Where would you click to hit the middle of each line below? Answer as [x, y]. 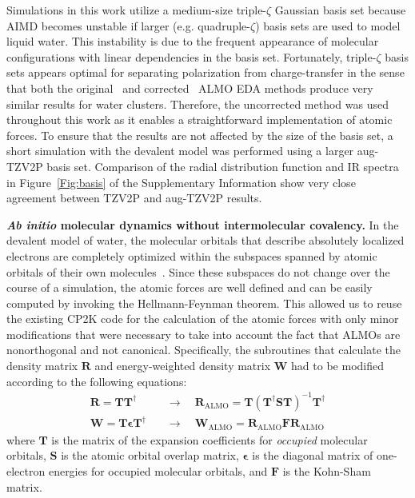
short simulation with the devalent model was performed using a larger [180, 151]
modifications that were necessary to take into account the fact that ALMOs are [204, 334]
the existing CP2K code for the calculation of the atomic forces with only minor [203, 319]
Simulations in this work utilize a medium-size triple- [137, 10]
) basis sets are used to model [328, 25]
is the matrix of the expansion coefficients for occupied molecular [209, 439]
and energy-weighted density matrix [183, 366]
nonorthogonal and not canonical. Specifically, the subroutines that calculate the [204, 350]
